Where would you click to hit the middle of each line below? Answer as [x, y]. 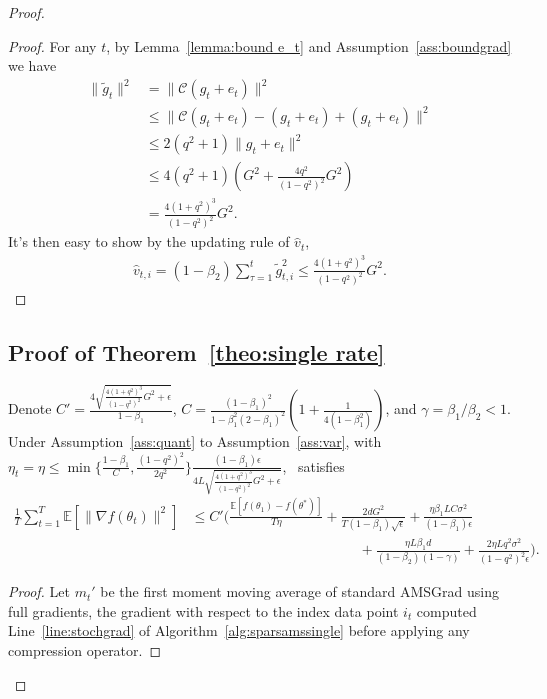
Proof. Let [39, 591]
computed [446, 610]
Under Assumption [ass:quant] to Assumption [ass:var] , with [195, 441]
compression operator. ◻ [85, 649]
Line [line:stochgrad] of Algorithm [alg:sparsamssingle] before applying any [239, 630]
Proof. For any [52, 45]
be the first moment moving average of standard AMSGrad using [300, 591]
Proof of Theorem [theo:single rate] [196, 351]
